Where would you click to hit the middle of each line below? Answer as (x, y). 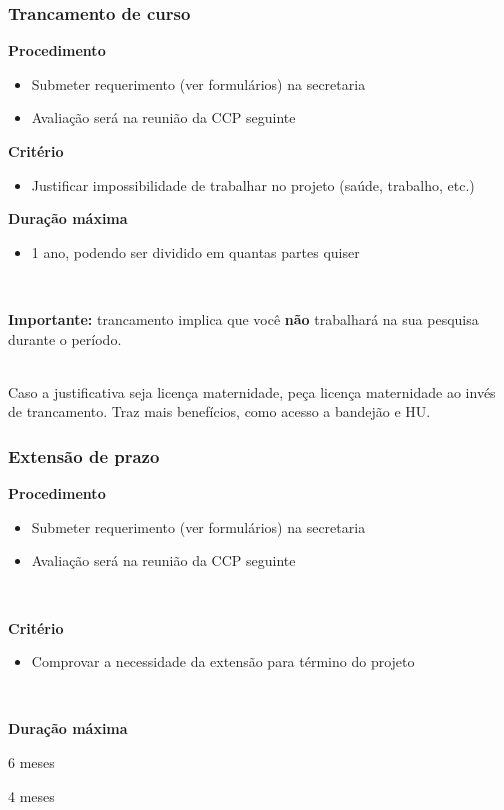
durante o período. (65, 338)
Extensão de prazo (84, 455)
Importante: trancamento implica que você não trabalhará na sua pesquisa (243, 318)
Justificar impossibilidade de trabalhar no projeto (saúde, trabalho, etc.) (253, 184)
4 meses (31, 795)
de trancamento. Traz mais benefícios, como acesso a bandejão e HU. (219, 411)
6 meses (31, 761)
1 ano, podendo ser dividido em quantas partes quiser (195, 251)
